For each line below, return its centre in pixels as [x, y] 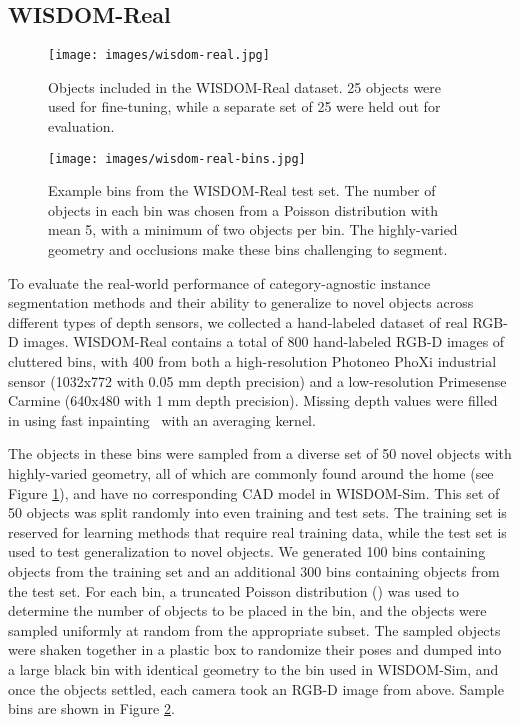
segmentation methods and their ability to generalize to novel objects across [241, 302]
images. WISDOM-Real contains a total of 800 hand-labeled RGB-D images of [264, 341]
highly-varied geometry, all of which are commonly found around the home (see [251, 473]
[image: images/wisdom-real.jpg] [159, 55]
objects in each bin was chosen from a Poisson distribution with [243, 209]
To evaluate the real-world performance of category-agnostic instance [219, 282]
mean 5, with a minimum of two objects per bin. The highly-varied [253, 229]
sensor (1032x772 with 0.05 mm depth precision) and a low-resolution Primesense [257, 380]
